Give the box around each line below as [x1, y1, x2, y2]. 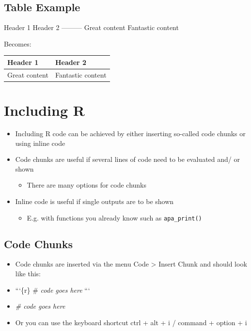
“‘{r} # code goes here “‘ [15, 284, 90, 295]
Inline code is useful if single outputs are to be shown [15, 196, 174, 206]
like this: [15, 268, 41, 278]
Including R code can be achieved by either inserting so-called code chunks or [15, 128, 246, 138]
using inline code [15, 138, 65, 148]
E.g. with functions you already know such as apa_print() [27, 212, 202, 222]
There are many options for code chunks [27, 180, 147, 190]
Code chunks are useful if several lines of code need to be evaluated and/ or [15, 154, 240, 164]
